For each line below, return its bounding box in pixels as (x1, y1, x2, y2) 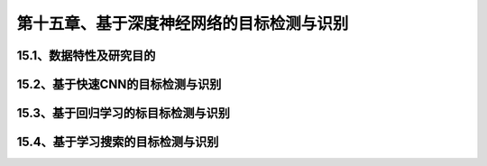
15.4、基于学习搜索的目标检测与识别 (16, 134, 219, 150)
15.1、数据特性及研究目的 (16, 48, 156, 63)
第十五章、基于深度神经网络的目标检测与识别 (16, 14, 349, 33)
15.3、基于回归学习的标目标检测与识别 (16, 106, 230, 121)
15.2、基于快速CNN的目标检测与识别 (16, 77, 222, 92)
